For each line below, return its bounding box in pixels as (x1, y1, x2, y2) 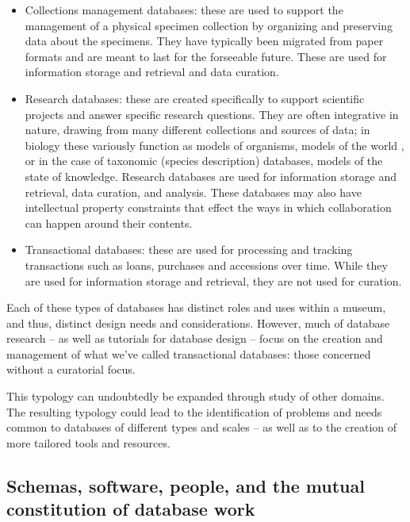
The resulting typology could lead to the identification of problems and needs (6, 403, 382, 420)
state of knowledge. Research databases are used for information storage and (25, 167, 397, 184)
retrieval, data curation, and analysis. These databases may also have (25, 183, 362, 200)
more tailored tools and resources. (6, 434, 171, 451)
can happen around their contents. (25, 214, 193, 231)
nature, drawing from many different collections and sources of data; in (25, 121, 370, 138)
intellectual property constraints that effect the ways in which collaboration (25, 199, 392, 216)
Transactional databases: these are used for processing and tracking (25, 241, 353, 258)
